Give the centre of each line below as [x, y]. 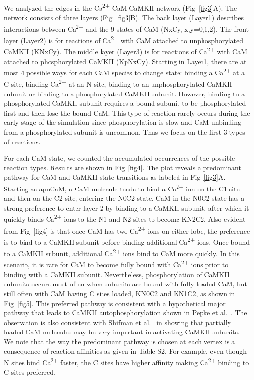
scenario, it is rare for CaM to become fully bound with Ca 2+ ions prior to [116, 264]
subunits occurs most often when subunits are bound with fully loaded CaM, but [126, 284]
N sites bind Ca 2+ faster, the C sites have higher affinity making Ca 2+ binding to [127, 362]
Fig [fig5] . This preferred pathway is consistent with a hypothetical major [115, 303]
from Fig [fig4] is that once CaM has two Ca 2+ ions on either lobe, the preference [127, 230]
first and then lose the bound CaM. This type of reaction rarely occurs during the [127, 112]
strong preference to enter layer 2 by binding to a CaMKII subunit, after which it [127, 207]
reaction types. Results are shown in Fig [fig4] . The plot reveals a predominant [123, 167]
